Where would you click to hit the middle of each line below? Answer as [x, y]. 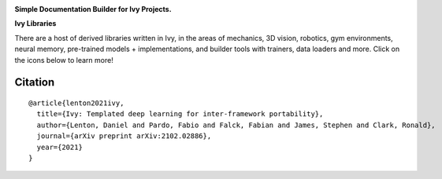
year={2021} [59, 147]
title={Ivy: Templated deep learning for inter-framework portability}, [180, 114]
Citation [35, 82]
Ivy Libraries [35, 24]
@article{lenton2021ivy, [76, 103]
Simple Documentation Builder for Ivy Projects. [93, 9]
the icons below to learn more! [64, 60]
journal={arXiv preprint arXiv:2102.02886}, [124, 136]
